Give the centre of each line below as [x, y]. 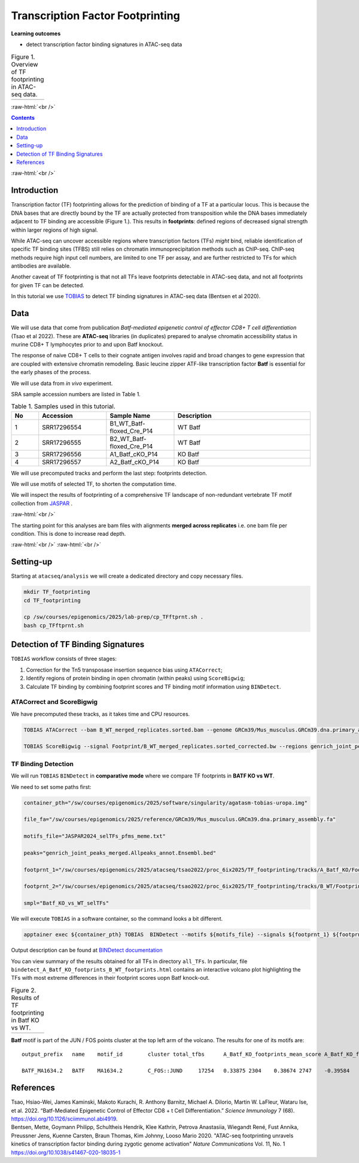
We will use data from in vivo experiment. [62, 383]
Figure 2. [24, 990]
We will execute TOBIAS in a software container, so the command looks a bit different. [117, 919]
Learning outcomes [36, 34]
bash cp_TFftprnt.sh [54, 625]
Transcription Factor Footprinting [96, 16]
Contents [23, 118]
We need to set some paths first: [51, 787]
